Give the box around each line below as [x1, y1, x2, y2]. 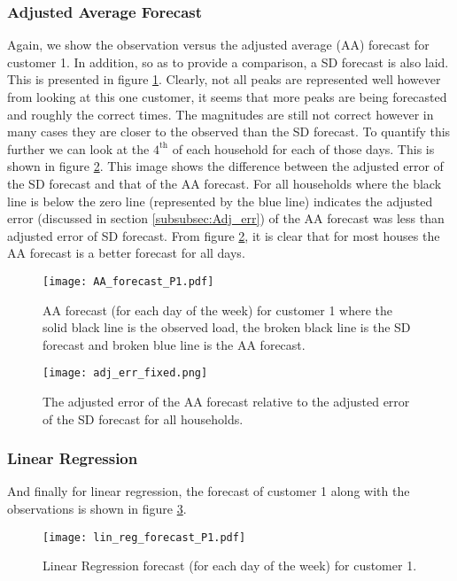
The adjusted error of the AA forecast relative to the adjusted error [43, 392, 410, 411]
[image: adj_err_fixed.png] [43, 367, 208, 380]
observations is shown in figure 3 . [7, 500, 187, 518]
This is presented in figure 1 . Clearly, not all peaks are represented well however [7, 70, 441, 89]
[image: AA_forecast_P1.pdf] [43, 275, 214, 288]
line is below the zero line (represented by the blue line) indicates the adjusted [7, 191, 433, 210]
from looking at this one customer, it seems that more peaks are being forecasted [7, 88, 447, 105]
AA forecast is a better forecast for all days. [7, 244, 245, 262]
